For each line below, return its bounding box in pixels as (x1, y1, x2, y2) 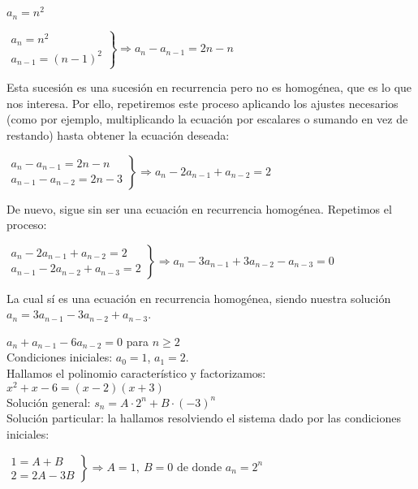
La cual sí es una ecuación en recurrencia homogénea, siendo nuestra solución (6, 289, 391, 306)
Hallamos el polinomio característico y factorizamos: (6, 365, 266, 382)
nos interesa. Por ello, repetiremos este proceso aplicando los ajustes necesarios (6, 94, 399, 111)
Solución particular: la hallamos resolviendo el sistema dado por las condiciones (6, 409, 401, 426)
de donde (176, 461, 222, 474)
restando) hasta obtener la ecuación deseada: (6, 126, 230, 143)
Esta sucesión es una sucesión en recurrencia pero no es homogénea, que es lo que (6, 79, 412, 96)
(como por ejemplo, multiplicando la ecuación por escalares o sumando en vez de (6, 110, 408, 128)
